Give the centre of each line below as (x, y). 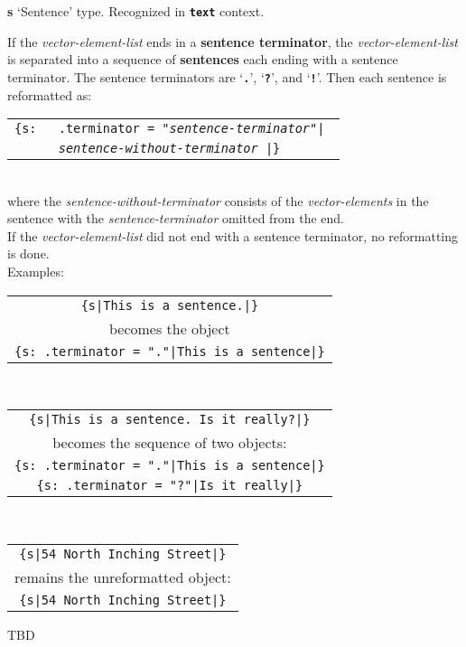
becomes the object (169, 328)
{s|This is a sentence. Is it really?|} (170, 420)
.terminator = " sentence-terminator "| (191, 129)
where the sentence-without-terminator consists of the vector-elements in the (218, 200)
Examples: (36, 272)
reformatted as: (50, 94)
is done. (28, 253)
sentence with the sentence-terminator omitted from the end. (176, 218)
